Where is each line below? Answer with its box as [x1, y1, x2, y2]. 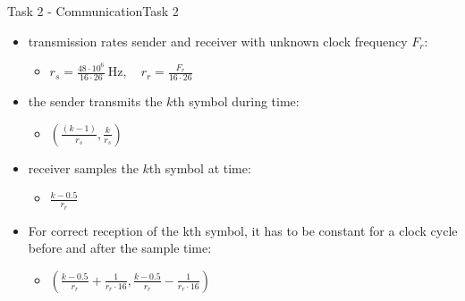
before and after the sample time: [28, 238, 212, 257]
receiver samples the [28, 158, 139, 177]
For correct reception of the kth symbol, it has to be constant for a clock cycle [28, 221, 458, 239]
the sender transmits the [28, 92, 163, 111]
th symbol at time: [148, 158, 251, 177]
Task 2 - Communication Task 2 [7, 2, 179, 20]
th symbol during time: [173, 92, 300, 111]
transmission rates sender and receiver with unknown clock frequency [28, 31, 408, 50]
